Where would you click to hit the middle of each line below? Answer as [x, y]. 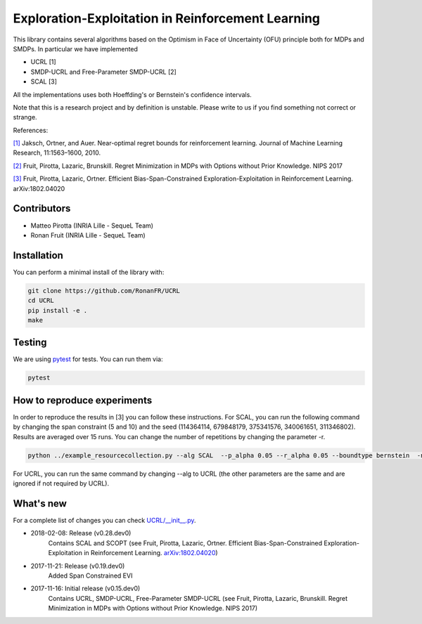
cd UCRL [41, 301]
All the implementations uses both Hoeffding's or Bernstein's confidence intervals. [133, 94]
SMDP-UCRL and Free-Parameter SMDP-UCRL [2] [104, 72]
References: [31, 130]
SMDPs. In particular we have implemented [76, 48]
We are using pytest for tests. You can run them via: [88, 359]
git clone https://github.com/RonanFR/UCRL [104, 291]
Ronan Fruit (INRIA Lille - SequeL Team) [88, 235]
